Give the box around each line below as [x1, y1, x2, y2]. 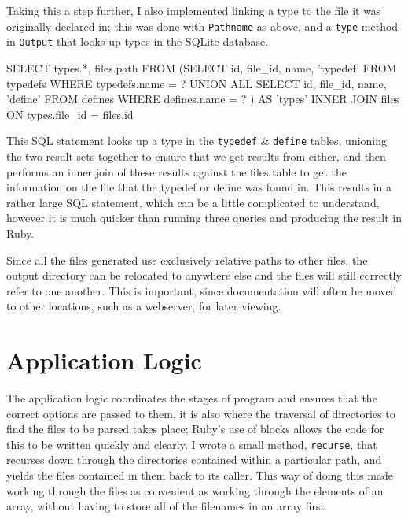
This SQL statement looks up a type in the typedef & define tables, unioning [6, 132, 388, 149]
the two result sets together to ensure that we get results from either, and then [6, 147, 386, 164]
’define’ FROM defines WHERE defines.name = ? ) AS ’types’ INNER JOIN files [6, 91, 400, 107]
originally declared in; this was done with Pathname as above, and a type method [6, 17, 399, 34]
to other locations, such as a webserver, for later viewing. [6, 298, 281, 314]
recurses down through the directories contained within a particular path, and [6, 451, 382, 468]
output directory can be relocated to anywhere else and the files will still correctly [6, 267, 402, 284]
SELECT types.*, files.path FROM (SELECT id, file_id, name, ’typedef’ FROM [6, 59, 397, 76]
